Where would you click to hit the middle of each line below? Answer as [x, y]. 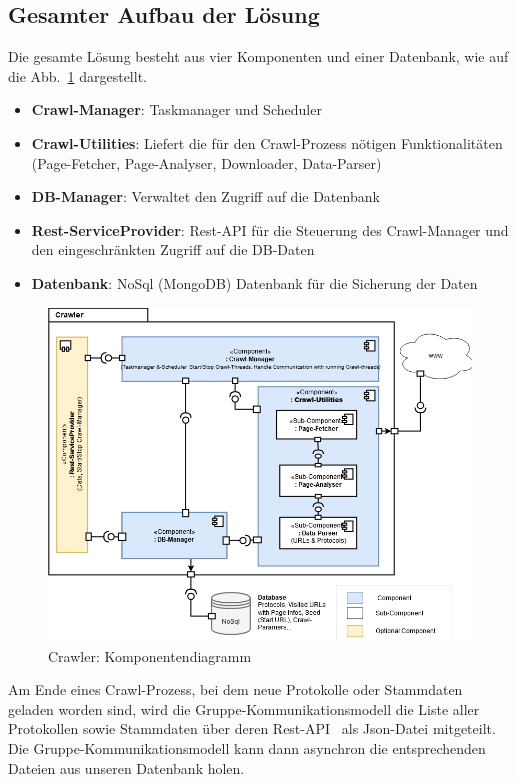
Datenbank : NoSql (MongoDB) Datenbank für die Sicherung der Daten [254, 282]
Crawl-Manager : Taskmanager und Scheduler [176, 109]
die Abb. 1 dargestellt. [77, 75]
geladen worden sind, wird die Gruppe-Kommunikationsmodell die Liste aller [244, 708]
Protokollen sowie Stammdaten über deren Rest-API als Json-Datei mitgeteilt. [252, 728]
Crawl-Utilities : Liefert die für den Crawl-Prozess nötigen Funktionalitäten [267, 142]
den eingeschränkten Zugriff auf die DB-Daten [173, 249]
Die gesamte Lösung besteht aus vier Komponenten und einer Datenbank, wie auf [258, 56]
